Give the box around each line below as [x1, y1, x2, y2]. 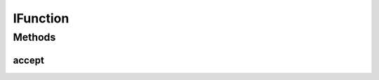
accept [13, 54, 45, 66]
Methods [13, 31, 56, 44]
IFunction [13, 11, 69, 26]
